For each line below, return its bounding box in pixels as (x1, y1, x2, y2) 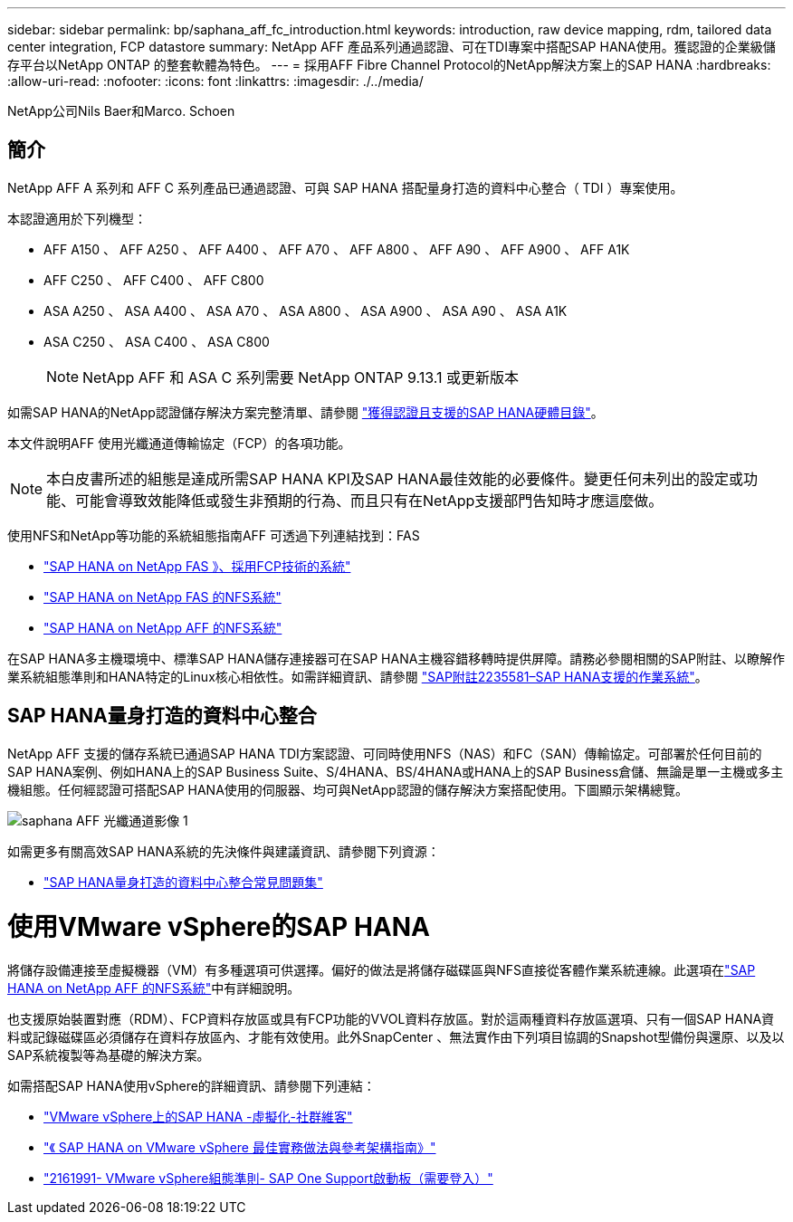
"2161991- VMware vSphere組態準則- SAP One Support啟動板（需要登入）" (43, 1170, 493, 1187)
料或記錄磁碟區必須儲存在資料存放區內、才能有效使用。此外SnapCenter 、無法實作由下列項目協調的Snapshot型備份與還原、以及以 (7, 1029, 785, 1045)
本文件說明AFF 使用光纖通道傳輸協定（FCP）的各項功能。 (7, 434, 351, 451)
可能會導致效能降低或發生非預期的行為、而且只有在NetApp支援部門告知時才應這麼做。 (75, 491, 664, 510)
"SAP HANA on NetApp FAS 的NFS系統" (43, 588, 282, 605)
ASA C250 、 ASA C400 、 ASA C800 (43, 333, 270, 349)
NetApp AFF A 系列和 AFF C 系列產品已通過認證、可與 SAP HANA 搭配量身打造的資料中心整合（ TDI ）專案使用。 (7, 179, 683, 196)
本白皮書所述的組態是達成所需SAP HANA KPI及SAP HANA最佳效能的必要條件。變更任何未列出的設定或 (46, 469, 743, 488)
